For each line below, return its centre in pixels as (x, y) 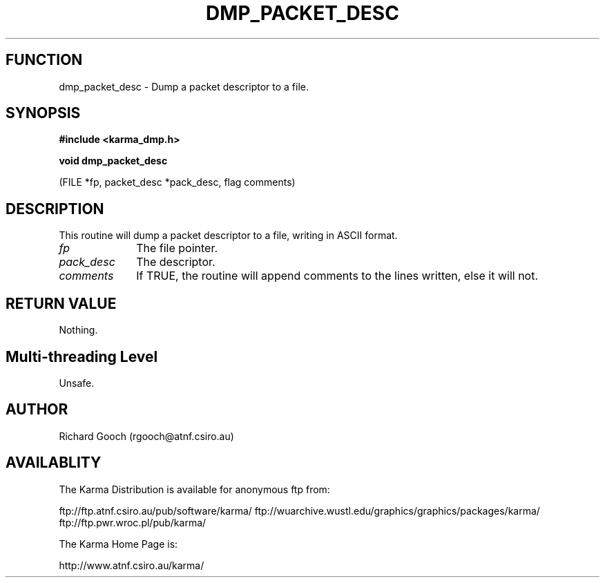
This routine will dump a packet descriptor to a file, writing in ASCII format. (228, 236)
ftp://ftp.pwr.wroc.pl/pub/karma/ (133, 522)
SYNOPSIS (43, 113)
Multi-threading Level (82, 356)
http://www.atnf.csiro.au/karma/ (132, 565)
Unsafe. (77, 383)
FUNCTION (44, 60)
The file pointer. (177, 248)
